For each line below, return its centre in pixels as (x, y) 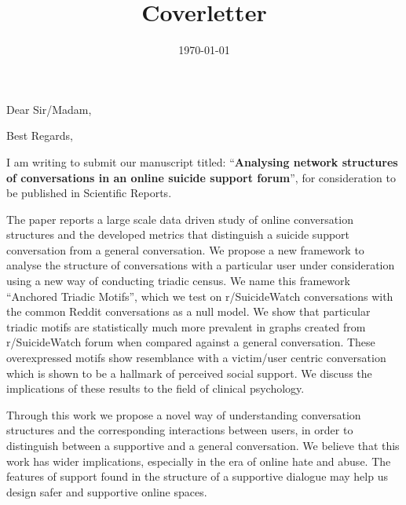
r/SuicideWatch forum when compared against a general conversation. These (191, 342)
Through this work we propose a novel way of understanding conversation (184, 414)
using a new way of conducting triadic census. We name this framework (178, 281)
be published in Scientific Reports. (89, 193)
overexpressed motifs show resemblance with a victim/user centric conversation (196, 358)
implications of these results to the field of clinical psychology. (155, 388)
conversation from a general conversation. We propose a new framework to (185, 249)
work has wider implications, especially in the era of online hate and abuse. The (199, 461)
